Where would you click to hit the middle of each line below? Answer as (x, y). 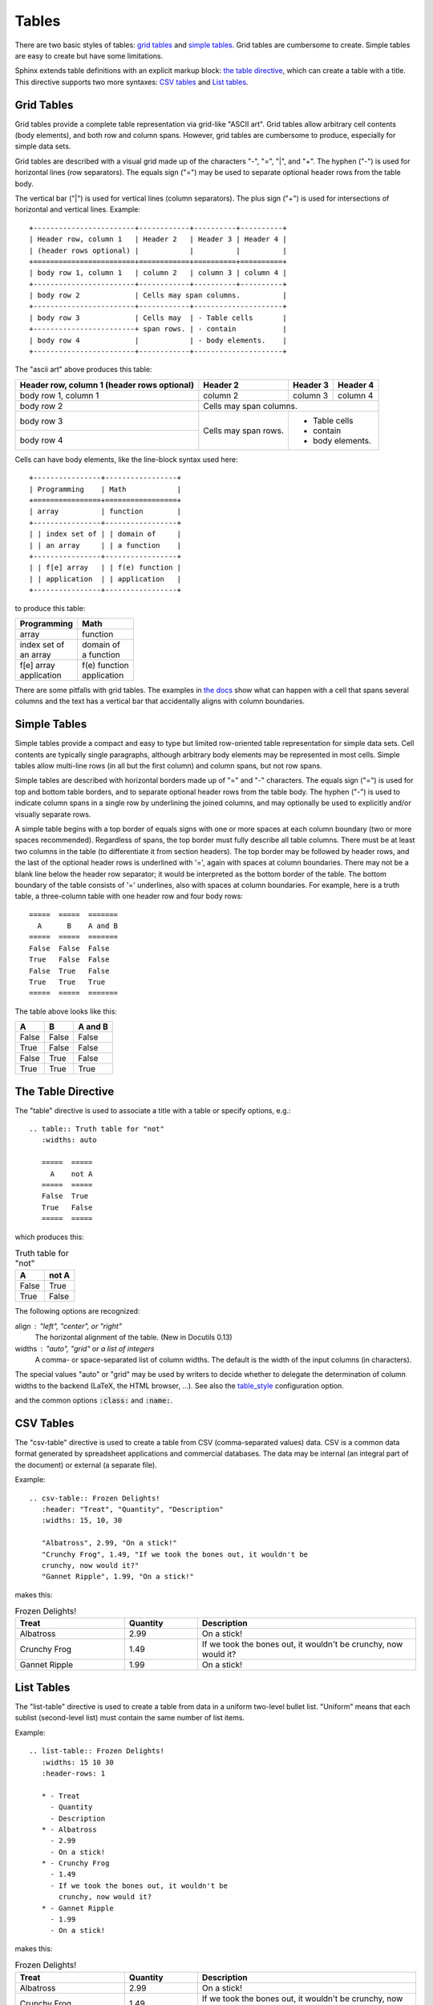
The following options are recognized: (77, 1311)
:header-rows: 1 (73, 1773)
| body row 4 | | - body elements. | (158, 340)
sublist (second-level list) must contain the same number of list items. (129, 1718)
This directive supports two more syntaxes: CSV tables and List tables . (132, 82)
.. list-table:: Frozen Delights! (97, 1751)
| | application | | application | (105, 579)
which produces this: (49, 1237)
